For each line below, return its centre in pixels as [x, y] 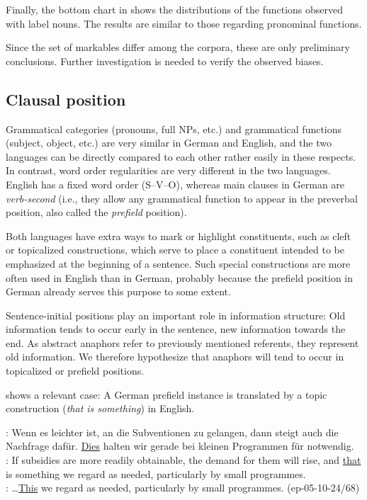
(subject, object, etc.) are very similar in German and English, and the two [169, 143]
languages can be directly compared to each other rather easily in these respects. [181, 156]
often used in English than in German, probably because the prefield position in [180, 277]
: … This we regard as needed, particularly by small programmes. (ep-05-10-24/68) [183, 488]
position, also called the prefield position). [96, 212]
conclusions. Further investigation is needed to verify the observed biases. [165, 61]
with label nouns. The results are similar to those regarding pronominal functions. [184, 23]
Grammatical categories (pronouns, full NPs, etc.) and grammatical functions [174, 129]
